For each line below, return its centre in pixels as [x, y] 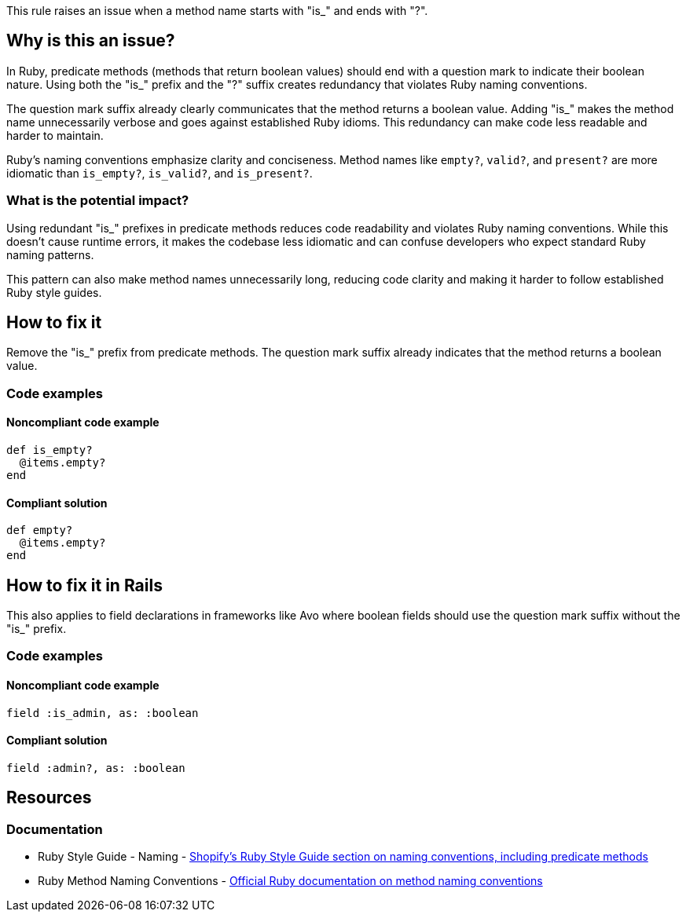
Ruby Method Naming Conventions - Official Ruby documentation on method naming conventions [290, 881]
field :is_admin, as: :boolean [103, 713]
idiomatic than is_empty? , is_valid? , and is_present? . [160, 173]
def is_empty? [50, 450]
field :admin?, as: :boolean [96, 768]
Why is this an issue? [91, 41]
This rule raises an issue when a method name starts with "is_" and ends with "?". [217, 11]
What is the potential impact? [98, 201]
